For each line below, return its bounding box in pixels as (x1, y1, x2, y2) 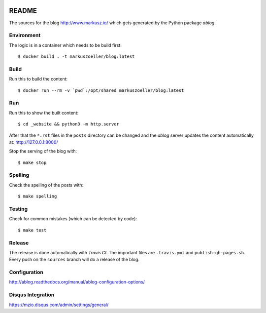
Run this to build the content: (9, 76, 68, 82)
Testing (9, 205, 28, 212)
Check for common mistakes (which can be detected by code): (9, 216, 137, 222)
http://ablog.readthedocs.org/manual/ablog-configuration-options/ (9, 279, 145, 285)
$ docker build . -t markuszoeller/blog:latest (18, 54, 135, 59)
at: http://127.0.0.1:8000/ (9, 139, 59, 145)
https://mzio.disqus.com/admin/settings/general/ (9, 302, 109, 308)
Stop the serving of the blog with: (9, 148, 77, 154)
